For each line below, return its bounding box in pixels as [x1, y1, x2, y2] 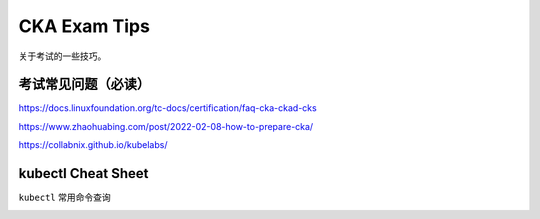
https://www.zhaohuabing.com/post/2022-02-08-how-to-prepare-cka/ [18, 120, 314, 132]
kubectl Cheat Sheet [18, 165, 149, 182]
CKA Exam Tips [18, 15, 150, 37]
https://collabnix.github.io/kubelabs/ [18, 139, 168, 151]
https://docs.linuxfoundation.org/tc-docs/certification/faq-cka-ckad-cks [18, 102, 317, 114]
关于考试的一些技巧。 [18, 50, 107, 62]
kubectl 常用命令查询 [18, 191, 111, 204]
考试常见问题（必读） [18, 76, 150, 93]
